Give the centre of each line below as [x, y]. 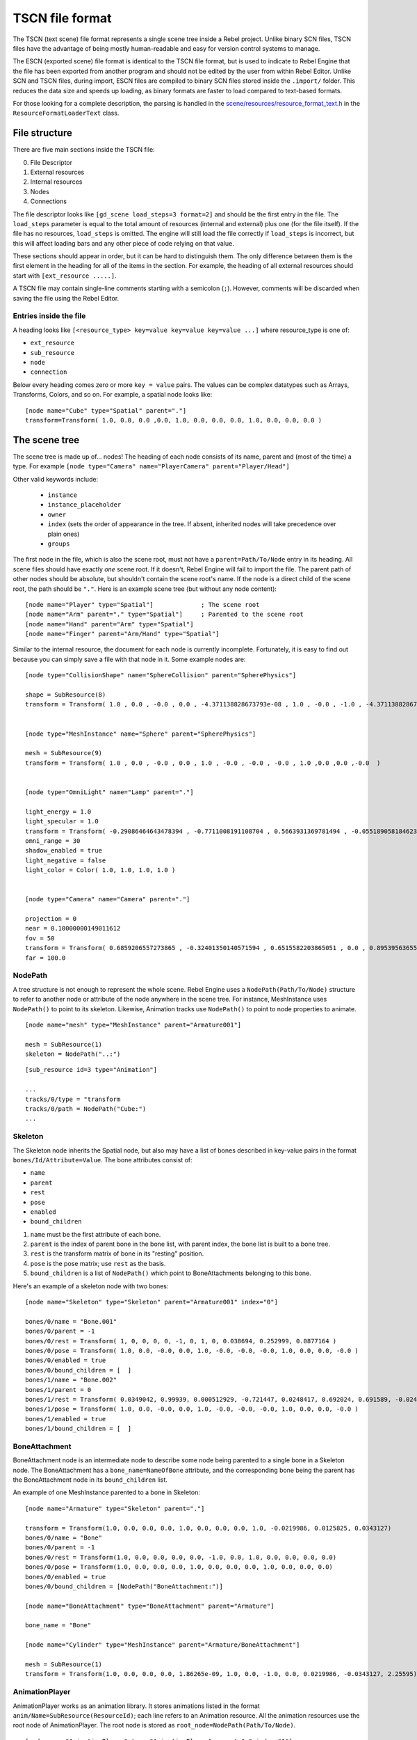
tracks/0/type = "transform [73, 1099]
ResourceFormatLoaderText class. [66, 113]
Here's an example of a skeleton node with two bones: [91, 1286]
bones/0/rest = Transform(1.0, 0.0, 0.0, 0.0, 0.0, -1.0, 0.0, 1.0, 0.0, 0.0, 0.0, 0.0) [181, 1557]
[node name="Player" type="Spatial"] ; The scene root [142, 604]
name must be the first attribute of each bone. [96, 1234]
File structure [42, 133]
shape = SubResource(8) [66, 695]
